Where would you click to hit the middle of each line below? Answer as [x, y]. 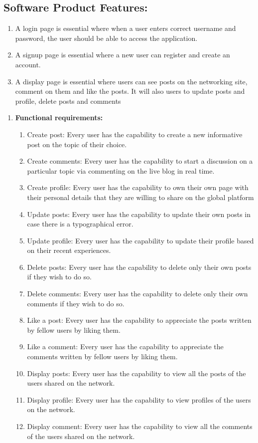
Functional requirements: [59, 117]
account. [28, 64]
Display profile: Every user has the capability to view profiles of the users [139, 399]
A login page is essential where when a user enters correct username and [126, 28]
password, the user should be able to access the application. [106, 38]
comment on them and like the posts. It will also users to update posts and [130, 91]
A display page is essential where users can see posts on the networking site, [131, 81]
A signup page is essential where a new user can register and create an [123, 55]
